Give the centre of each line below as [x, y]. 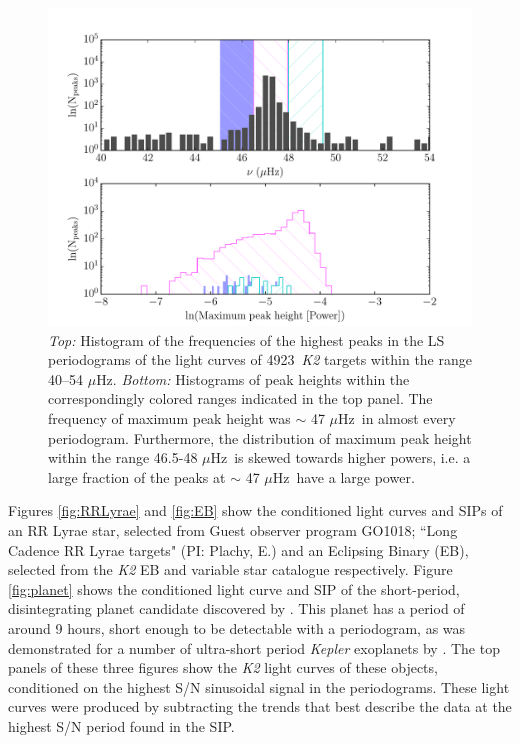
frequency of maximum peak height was [169, 417]
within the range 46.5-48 [123, 457]
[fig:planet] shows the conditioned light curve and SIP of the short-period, [234, 588]
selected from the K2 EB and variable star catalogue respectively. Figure [230, 569]
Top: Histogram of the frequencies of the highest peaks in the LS [246, 339]
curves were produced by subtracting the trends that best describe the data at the [260, 706]
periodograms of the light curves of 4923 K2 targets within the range [260, 359]
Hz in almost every [397, 417]
